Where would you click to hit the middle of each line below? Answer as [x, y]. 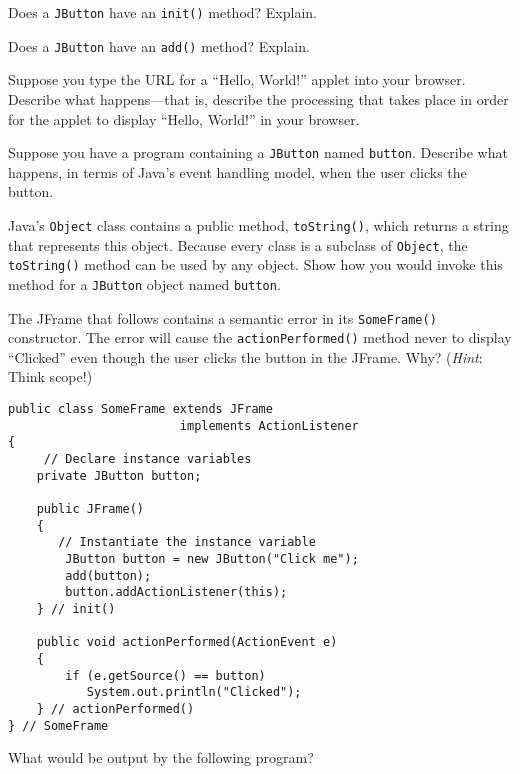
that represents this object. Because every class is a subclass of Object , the [238, 244]
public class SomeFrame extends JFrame [140, 409]
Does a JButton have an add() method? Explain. [159, 45]
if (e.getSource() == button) [165, 675]
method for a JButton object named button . [144, 283]
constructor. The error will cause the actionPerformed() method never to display [260, 337]
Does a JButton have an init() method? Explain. [163, 12]
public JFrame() [90, 509]
